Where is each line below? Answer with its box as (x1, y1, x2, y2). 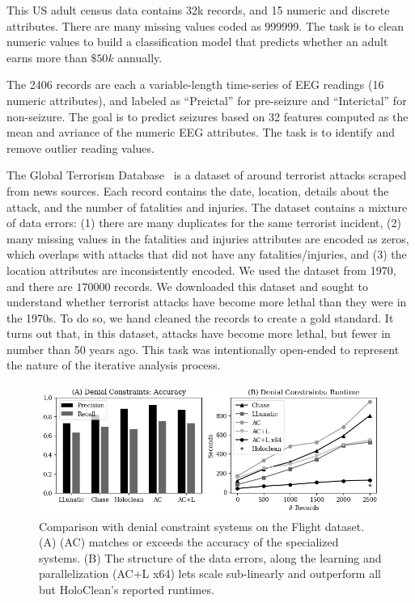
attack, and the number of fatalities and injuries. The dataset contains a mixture (6, 198, 408, 215)
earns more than (6, 48, 87, 65)
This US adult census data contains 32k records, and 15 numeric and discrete (6, 2, 390, 18)
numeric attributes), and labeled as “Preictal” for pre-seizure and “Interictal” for (6, 91, 407, 108)
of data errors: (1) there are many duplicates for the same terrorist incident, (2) (6, 214, 401, 231)
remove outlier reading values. (6, 139, 155, 156)
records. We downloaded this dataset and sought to (114, 277, 368, 294)
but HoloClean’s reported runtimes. (39, 580, 214, 597)
